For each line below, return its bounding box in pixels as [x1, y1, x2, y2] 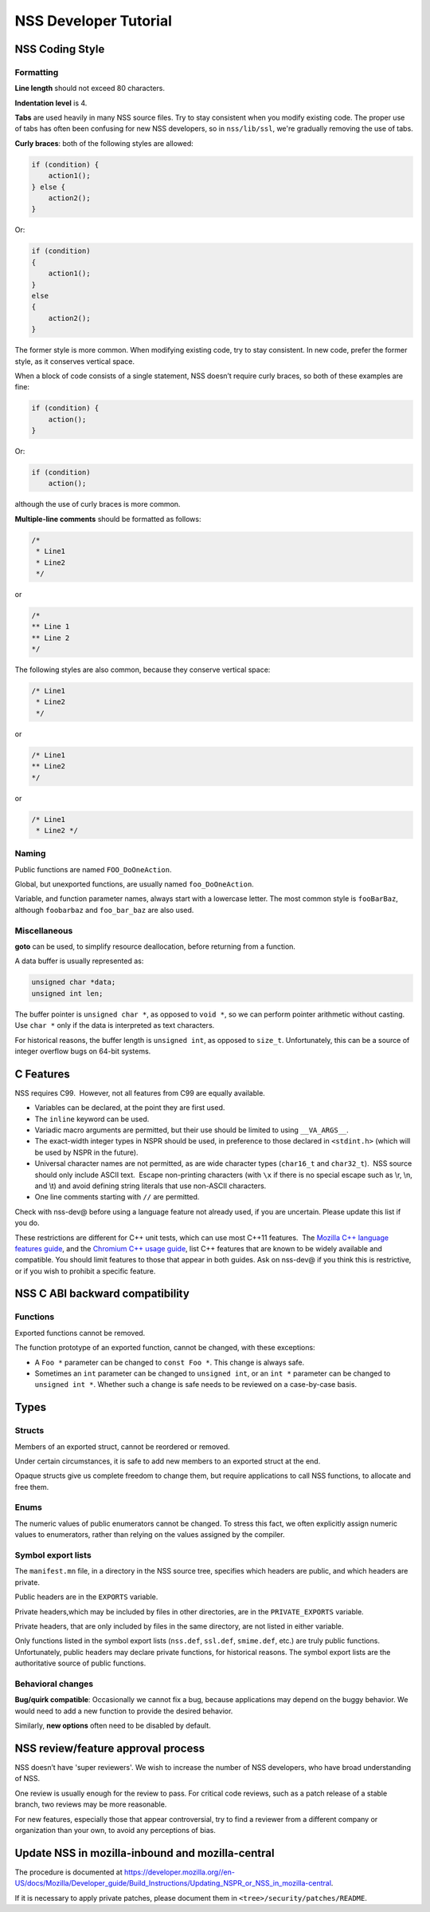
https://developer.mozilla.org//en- [123, 1867, 235, 1877]
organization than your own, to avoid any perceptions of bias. [14, 1825, 217, 1835]
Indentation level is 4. [14, 98, 88, 108]
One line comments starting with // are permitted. [34, 1192, 200, 1202]
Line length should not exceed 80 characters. [14, 84, 166, 93]
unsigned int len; [31, 989, 104, 997]
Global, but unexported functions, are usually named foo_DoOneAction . [14, 879, 254, 889]
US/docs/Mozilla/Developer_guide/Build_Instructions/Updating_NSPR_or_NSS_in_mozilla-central [14, 1878, 332, 1888]
